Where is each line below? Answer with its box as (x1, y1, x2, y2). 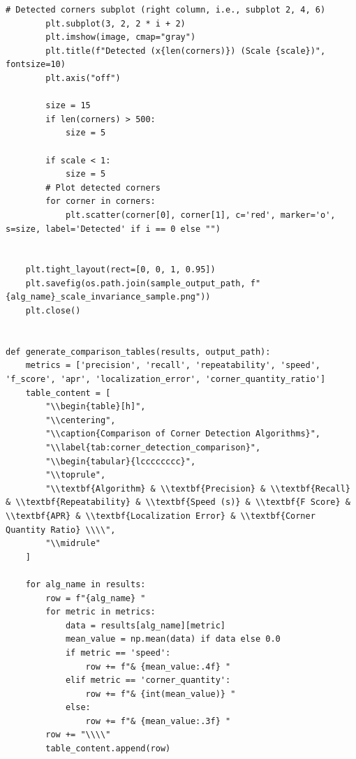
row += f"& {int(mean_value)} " (85, 688, 236, 699)
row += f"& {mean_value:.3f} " (85, 716, 231, 726)
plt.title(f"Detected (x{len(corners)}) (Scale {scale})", (45, 45, 326, 56)
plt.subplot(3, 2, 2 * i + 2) (45, 18, 186, 29)
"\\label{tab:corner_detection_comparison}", (45, 443, 261, 452)
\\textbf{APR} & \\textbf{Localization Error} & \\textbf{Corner (6, 510, 316, 521)
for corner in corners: (45, 196, 156, 207)
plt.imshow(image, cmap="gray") (45, 32, 196, 43)
